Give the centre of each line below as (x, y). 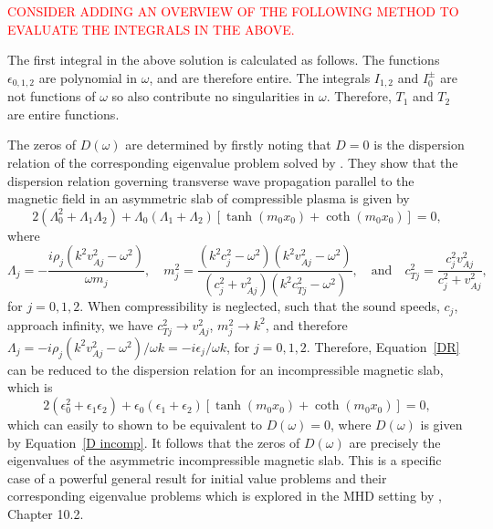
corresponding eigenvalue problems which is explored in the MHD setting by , (225, 496)
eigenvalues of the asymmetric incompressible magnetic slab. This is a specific (225, 460)
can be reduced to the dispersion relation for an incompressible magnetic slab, (226, 369)
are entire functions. (63, 114)
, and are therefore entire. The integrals (260, 77)
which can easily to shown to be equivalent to (135, 425)
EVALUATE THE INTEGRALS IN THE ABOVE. (151, 29)
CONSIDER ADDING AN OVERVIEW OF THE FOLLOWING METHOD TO (233, 11)
